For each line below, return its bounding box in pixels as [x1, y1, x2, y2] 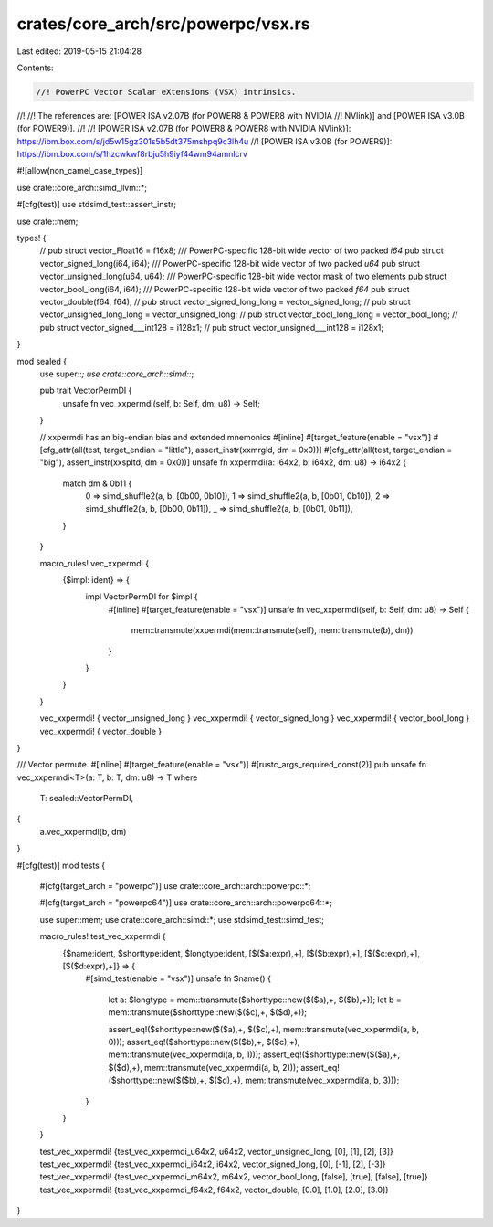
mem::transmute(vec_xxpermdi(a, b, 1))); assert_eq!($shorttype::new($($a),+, [108, 1049, 401, 1060]
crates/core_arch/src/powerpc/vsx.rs [16, 14, 310, 34]
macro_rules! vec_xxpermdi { [39, 557, 150, 568]
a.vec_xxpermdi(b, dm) [39, 826, 127, 837]
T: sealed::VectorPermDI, [39, 793, 134, 804]
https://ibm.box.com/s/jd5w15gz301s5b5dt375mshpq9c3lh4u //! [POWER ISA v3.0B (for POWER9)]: [16, 135, 393, 146]
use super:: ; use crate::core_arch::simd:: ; [39, 368, 194, 379]
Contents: [16, 62, 54, 73]
